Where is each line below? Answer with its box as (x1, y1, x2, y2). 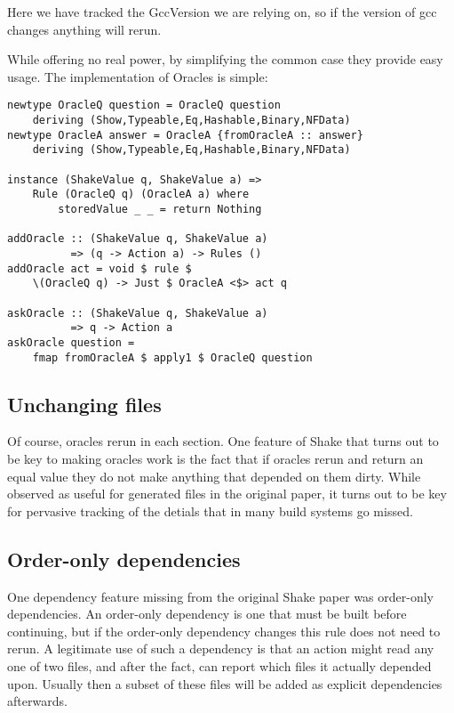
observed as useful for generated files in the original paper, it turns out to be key (7, 484, 447, 503)
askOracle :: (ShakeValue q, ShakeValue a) (7, 306, 268, 320)
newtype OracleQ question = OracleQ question (7, 99, 281, 112)
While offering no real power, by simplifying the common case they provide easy (7, 50, 443, 69)
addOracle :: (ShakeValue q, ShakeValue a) (7, 232, 268, 246)
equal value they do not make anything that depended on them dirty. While (7, 466, 421, 485)
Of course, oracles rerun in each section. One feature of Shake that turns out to (7, 432, 439, 450)
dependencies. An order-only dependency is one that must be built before (7, 604, 407, 623)
